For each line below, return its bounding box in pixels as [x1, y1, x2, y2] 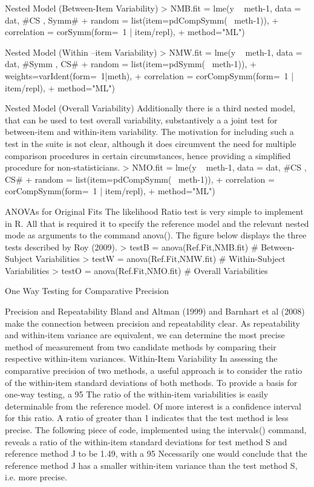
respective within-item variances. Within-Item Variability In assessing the [5, 352, 278, 365]
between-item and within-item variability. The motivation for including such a [5, 125, 294, 138]
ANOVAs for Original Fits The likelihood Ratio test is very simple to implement [5, 204, 304, 217]
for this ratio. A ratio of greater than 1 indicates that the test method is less [5, 411, 289, 424]
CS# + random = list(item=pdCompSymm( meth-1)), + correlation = [5, 172, 275, 185]
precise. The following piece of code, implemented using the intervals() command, [5, 423, 307, 436]
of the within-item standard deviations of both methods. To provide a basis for [5, 376, 298, 388]
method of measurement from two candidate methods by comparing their [5, 340, 276, 353]
